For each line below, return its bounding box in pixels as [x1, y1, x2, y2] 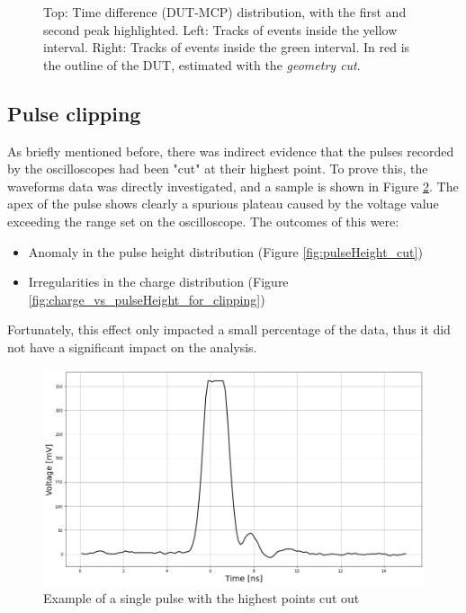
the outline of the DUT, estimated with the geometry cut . [43, 55, 361, 74]
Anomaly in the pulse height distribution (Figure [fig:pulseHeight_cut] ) [28, 242, 423, 261]
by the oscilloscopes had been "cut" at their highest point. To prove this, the [7, 159, 428, 178]
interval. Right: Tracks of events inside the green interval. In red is [43, 38, 410, 57]
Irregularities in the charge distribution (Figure [28, 272, 289, 291]
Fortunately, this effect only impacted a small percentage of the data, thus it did [7, 320, 451, 339]
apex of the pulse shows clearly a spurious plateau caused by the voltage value [7, 194, 439, 213]
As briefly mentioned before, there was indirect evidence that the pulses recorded [7, 141, 454, 160]
